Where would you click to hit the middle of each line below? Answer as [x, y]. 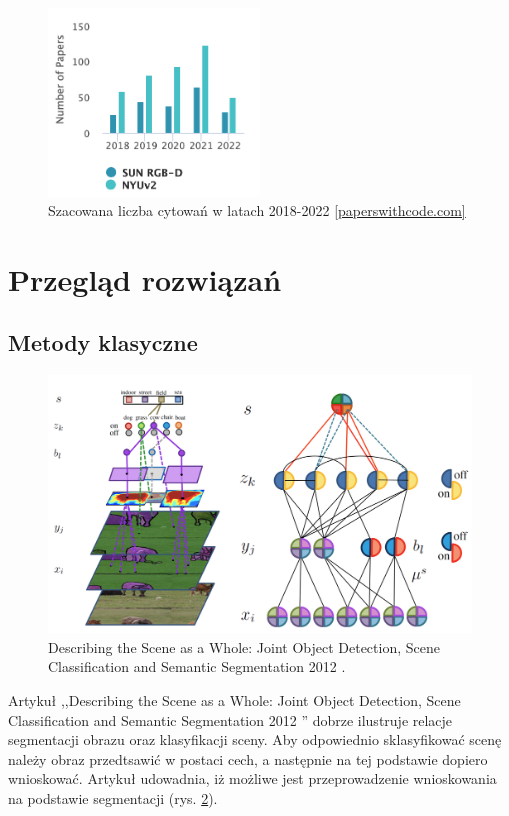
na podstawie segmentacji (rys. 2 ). [113, 798]
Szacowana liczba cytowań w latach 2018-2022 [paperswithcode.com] [257, 210]
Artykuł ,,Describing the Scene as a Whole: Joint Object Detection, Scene [234, 700]
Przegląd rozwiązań [145, 278]
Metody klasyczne [103, 342]
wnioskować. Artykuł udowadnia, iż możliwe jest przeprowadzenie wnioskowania [252, 778]
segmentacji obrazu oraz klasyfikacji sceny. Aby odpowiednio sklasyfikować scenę [255, 739]
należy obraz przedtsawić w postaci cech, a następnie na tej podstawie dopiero [248, 758]
